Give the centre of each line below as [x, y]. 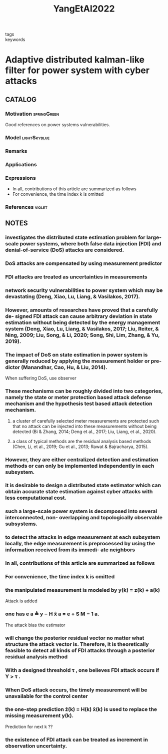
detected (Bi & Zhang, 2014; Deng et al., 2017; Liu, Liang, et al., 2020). [84, 432]
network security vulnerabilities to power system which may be [84, 290]
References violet [26, 207]
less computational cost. [36, 498]
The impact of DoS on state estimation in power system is [76, 354]
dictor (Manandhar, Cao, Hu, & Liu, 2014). [56, 367]
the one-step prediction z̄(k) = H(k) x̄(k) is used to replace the [81, 709]
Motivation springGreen [32, 114]
